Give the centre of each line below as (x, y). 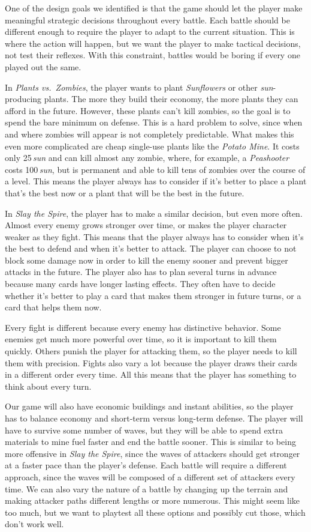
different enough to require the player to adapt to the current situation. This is (150, 32)
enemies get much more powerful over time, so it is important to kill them (141, 339)
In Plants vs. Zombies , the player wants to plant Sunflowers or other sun (139, 87)
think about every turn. (48, 386)
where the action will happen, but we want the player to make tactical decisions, (153, 43)
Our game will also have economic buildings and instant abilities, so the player (149, 406)
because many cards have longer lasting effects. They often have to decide (140, 284)
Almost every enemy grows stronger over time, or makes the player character (146, 225)
